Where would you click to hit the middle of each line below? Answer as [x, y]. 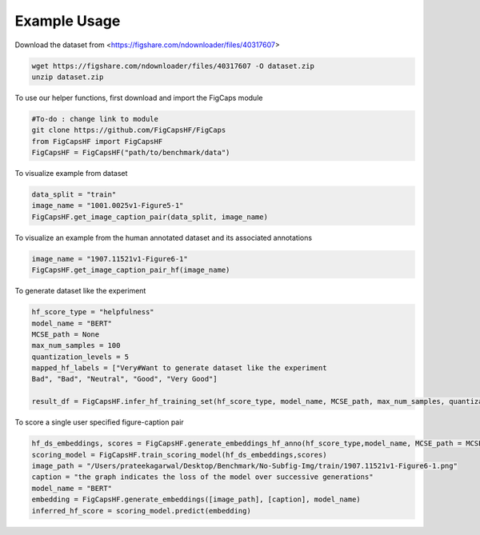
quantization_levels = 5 [80, 357]
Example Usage [68, 21]
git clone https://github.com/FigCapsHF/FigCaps [129, 130]
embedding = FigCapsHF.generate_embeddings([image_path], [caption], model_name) [196, 499]
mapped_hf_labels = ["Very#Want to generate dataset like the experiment [179, 368]
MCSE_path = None [66, 334]
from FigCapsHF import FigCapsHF [97, 141]
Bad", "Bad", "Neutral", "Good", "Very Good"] [124, 379]
